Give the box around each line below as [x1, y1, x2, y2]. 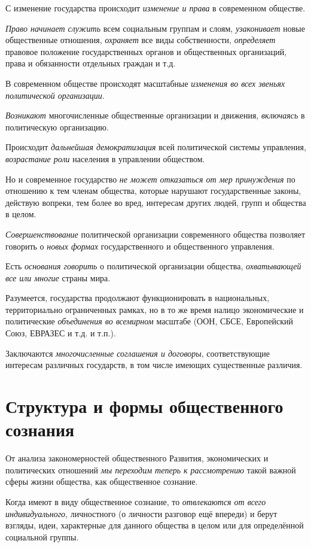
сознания [5, 417, 75, 442]
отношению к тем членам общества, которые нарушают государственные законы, [5, 184, 301, 197]
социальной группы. [5, 530, 79, 543]
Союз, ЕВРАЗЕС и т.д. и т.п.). [5, 327, 116, 339]
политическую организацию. [5, 120, 109, 133]
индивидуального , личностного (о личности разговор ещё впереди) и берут [5, 507, 278, 519]
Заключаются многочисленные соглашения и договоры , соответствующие [5, 347, 270, 359]
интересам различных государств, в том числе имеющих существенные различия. [5, 358, 303, 371]
